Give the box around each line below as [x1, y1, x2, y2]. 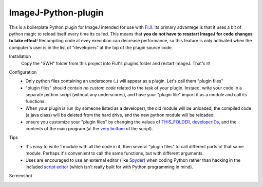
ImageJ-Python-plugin [9, 7, 104, 18]
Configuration [9, 69, 37, 75]
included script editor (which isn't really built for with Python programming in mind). [25, 164, 193, 170]
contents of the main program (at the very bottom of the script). [25, 126, 153, 132]
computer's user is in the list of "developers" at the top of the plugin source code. [9, 44, 173, 51]
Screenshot [9, 173, 33, 179]
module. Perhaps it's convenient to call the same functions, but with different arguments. [25, 151, 204, 156]
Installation [9, 53, 31, 59]
